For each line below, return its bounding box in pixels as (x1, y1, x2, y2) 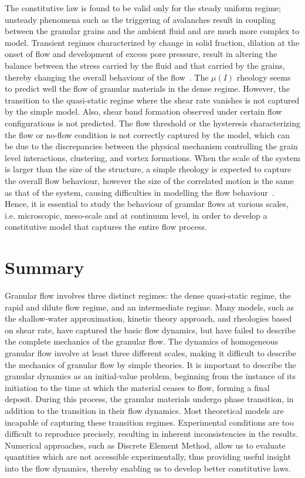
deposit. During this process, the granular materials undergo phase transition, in (5, 393, 294, 405)
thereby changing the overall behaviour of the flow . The (5, 71, 209, 83)
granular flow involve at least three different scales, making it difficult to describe (5, 346, 297, 359)
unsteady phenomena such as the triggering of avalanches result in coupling (5, 13, 276, 25)
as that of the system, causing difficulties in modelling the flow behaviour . (5, 186, 274, 198)
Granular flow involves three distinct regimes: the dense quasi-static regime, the (5, 289, 291, 301)
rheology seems (236, 71, 291, 83)
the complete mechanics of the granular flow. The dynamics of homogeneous (5, 335, 279, 347)
